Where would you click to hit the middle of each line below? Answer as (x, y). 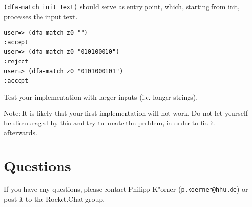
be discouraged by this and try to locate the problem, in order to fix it (110, 123)
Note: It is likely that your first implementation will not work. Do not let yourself (126, 113)
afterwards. (21, 132)
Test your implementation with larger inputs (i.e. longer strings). (101, 96)
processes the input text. (41, 16)
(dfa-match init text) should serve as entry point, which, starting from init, (122, 6)
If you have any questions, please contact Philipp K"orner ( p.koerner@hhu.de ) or (126, 189)
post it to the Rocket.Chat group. (54, 198)
